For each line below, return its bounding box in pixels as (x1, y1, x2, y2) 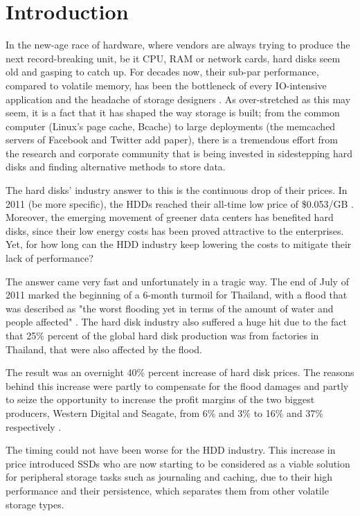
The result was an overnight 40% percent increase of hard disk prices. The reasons (6, 365, 354, 380)
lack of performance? (6, 251, 93, 265)
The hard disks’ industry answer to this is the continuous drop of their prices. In (6, 183, 348, 197)
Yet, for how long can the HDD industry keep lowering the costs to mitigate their (6, 237, 352, 251)
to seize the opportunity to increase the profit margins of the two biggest (6, 392, 315, 407)
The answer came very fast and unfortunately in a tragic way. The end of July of (6, 274, 349, 288)
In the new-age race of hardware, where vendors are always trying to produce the (6, 37, 350, 52)
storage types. (6, 497, 64, 511)
